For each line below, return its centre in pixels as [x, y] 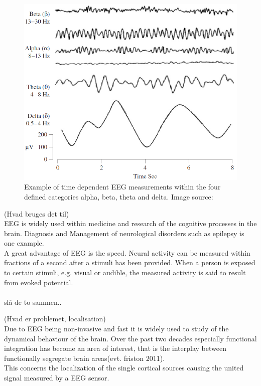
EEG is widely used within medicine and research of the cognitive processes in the [130, 223]
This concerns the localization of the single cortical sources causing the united [124, 368]
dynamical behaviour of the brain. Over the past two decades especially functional [130, 338]
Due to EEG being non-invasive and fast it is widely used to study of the [116, 329]
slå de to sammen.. [33, 302]
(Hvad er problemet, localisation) [55, 319]
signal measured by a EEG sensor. [57, 378]
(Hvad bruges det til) [37, 213]
